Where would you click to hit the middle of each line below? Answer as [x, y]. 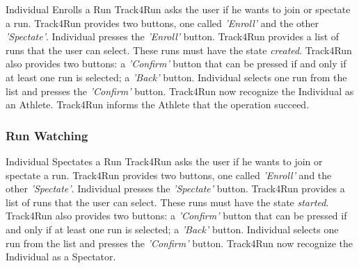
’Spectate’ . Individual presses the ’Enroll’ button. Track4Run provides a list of [173, 36]
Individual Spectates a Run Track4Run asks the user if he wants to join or [164, 161]
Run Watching [47, 135]
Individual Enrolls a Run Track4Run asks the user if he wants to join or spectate [178, 9]
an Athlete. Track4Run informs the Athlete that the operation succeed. [158, 104]
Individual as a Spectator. [61, 257]
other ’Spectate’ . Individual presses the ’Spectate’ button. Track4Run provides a [175, 189]
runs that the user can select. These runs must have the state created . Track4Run [179, 50]
